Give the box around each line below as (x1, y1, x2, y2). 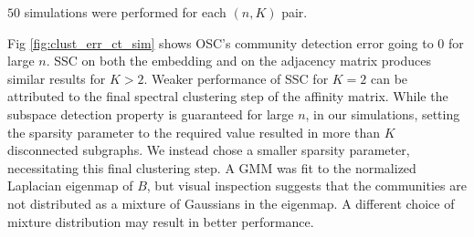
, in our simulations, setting (305, 104, 460, 123)
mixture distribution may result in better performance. (7, 211, 314, 231)
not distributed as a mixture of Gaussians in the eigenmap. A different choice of (7, 193, 455, 212)
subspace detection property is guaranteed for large (7, 104, 294, 123)
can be (371, 68, 408, 88)
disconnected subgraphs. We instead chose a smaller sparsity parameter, (7, 140, 410, 160)
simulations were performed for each (24, 3, 226, 21)
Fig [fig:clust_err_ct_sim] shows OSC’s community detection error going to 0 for (7, 33, 464, 52)
